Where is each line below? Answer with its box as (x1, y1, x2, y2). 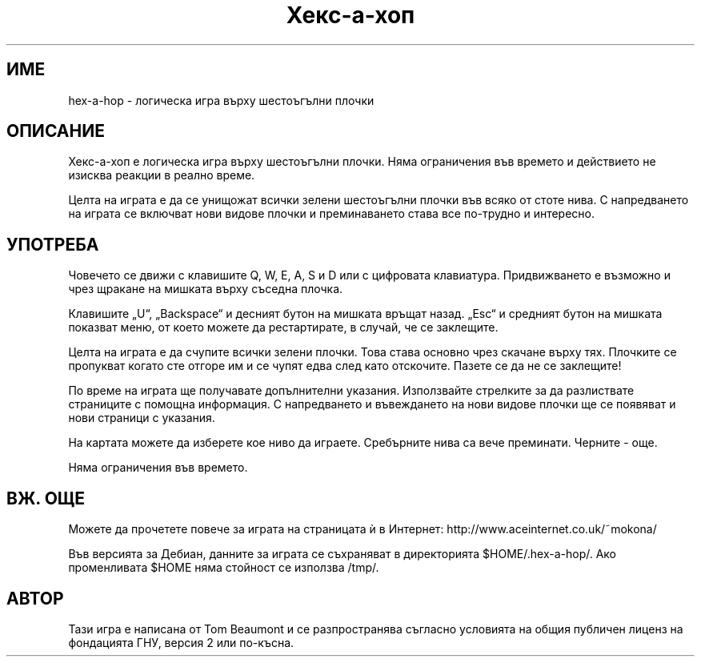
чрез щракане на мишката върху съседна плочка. (68, 282, 343, 296)
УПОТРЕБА (6, 234, 99, 255)
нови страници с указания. (68, 411, 215, 425)
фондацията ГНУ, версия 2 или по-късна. (68, 635, 294, 649)
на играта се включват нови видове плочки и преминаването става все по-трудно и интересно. (68, 207, 595, 221)
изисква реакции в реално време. (68, 168, 255, 183)
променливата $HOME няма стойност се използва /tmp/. (68, 561, 379, 575)
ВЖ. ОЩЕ (6, 488, 85, 508)
